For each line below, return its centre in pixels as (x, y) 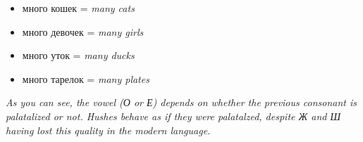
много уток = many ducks (78, 55)
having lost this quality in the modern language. (108, 130)
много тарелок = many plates (86, 78)
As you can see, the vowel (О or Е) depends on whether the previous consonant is (181, 102)
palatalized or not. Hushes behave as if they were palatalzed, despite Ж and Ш (173, 116)
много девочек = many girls (83, 31)
